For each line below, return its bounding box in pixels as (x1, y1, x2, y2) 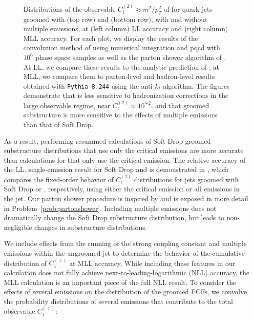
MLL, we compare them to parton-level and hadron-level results (23, 71, 215, 81)
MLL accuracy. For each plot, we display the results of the (23, 33, 198, 43)
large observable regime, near (23, 100, 110, 110)
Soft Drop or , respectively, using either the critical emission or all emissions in (4, 184, 240, 194)
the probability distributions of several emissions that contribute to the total (4, 296, 233, 306)
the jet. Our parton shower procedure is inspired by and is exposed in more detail (4, 193, 249, 203)
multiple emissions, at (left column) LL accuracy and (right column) (23, 23, 228, 34)
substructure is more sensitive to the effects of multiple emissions (23, 110, 218, 120)
